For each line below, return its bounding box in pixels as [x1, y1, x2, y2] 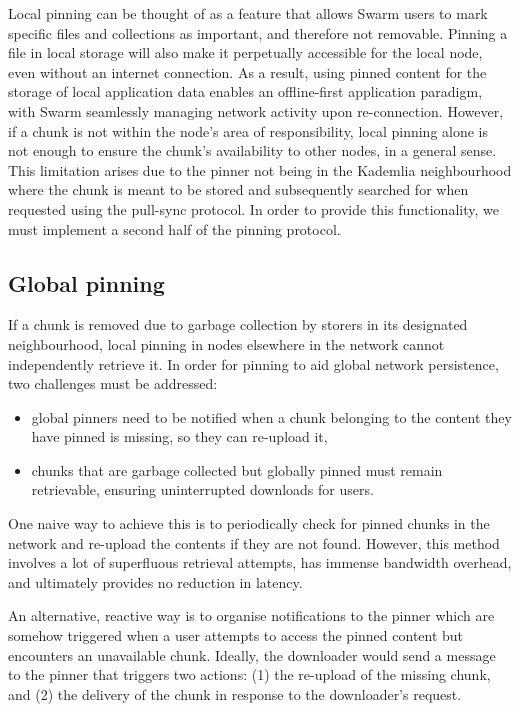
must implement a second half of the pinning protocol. [8, 218, 341, 239]
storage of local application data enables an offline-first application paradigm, [8, 81, 483, 102]
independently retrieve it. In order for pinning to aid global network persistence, [8, 353, 499, 374]
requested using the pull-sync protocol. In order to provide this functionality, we [8, 198, 499, 219]
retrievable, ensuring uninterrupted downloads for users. [31, 479, 374, 500]
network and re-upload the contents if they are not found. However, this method [8, 532, 500, 553]
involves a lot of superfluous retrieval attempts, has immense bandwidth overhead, [8, 552, 512, 573]
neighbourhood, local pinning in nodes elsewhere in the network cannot [8, 333, 445, 354]
